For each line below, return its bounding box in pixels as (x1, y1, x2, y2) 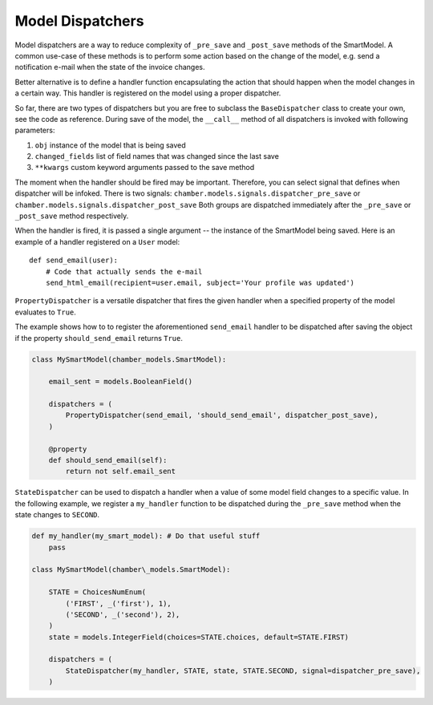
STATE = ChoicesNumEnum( (48, 588, 147, 597)
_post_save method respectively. (14, 211, 129, 221)
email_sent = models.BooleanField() (48, 377, 192, 387)
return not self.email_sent (65, 467, 176, 476)
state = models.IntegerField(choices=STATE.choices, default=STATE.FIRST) (48, 632, 349, 642)
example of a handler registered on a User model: (14, 237, 180, 246)
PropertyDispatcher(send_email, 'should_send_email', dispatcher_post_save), (65, 411, 378, 420)
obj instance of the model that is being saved (34, 140, 186, 150)
